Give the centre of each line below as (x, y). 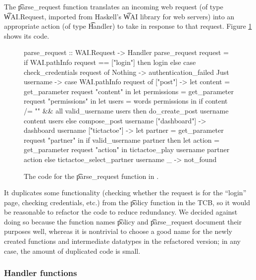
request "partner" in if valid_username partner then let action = (122, 140)
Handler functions (41, 273)
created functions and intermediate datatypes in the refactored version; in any (123, 241)
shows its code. (27, 35)
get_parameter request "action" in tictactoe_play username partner (127, 149)
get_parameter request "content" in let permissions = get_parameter (129, 91)
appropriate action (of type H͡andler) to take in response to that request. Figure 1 (128, 26)
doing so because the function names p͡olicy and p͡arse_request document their (123, 221)
